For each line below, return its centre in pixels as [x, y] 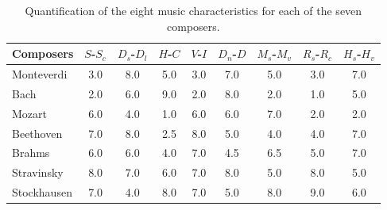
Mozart [29, 113]
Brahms [31, 153]
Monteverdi [40, 74]
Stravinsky [38, 172]
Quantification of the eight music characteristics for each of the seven [193, 10]
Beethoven [37, 133]
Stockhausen [42, 192]
